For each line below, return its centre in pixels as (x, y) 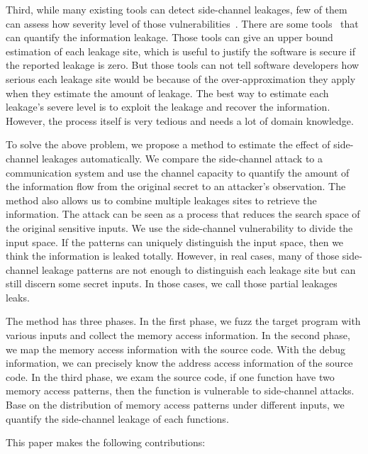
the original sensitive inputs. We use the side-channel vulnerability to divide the (179, 227)
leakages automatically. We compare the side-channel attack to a (182, 158)
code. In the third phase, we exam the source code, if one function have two (170, 376)
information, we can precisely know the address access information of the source (179, 363)
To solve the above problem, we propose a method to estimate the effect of (168, 144)
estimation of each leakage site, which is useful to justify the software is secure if (180, 51)
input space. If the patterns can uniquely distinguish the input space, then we (175, 242)
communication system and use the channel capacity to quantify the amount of (178, 172)
